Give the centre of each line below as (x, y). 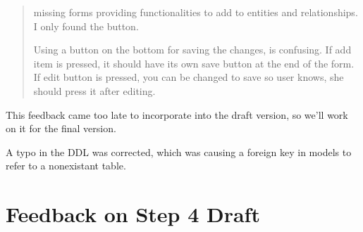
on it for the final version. (61, 128)
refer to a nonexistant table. (66, 166)
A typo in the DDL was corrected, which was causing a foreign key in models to (179, 152)
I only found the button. (86, 26)
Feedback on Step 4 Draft (133, 214)
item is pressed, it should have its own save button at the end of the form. (194, 63)
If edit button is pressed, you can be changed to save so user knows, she (189, 77)
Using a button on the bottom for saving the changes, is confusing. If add (192, 50)
